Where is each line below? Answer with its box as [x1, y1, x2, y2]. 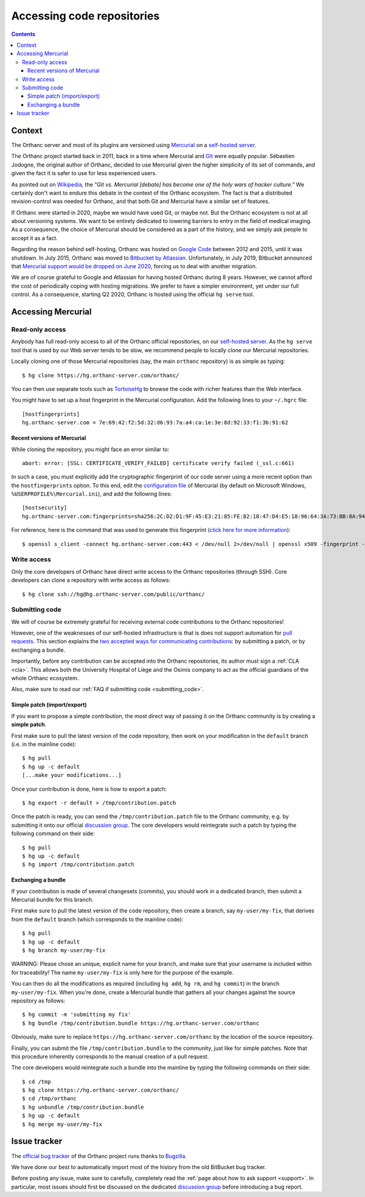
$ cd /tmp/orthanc [22, 1095, 77, 1102]
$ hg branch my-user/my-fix [22, 947, 106, 954]
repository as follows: [11, 997, 66, 1004]
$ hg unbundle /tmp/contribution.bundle [22, 1103, 144, 1111]
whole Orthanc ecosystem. [11, 675, 79, 682]
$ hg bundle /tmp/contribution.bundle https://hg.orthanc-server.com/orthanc [22, 1019, 260, 1027]
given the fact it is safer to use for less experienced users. [11, 170, 158, 177]
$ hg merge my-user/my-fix [22, 1120, 103, 1128]
